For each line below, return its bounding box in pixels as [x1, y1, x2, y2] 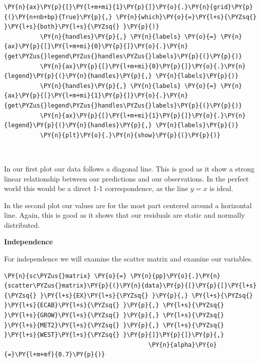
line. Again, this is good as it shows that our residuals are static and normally [4, 210, 245, 220]
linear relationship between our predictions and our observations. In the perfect [4, 173, 249, 184]
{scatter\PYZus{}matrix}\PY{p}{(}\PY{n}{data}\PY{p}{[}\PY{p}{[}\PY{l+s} [4, 282, 257, 290]
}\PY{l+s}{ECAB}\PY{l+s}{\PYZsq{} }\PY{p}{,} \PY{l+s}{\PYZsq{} [4, 302, 224, 309]
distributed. [4, 219, 40, 230]
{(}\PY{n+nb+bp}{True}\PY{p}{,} [4, 13, 112, 21]
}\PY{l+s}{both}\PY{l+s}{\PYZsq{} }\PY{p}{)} [4, 23, 159, 31]
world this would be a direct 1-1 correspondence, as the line [4, 183, 188, 194]
